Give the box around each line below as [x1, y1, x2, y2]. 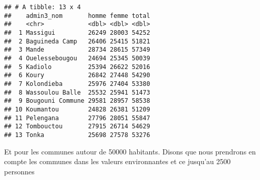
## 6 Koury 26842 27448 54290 [4, 72, 150, 79]
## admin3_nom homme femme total [4, 12, 150, 19]
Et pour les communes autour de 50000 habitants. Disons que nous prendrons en [4, 146, 256, 156]
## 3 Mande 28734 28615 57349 [4, 46, 150, 54]
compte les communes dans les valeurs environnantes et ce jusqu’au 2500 [4, 156, 231, 167]
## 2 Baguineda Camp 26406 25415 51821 [4, 37, 150, 45]
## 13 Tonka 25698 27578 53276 [4, 131, 150, 139]
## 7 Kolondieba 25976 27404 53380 [4, 80, 150, 87]
